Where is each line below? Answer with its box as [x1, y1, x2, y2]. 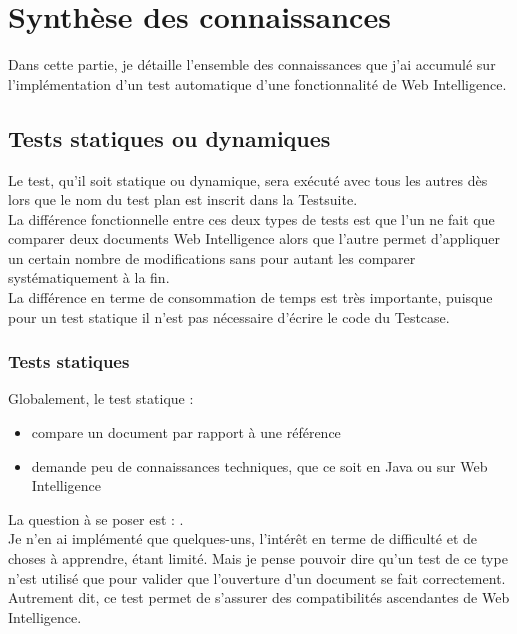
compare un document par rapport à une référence [31, 422, 341, 443]
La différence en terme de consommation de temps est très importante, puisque [8, 287, 493, 308]
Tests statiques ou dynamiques [8, 122, 331, 153]
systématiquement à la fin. [8, 267, 170, 288]
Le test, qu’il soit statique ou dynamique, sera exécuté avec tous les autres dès [8, 169, 488, 190]
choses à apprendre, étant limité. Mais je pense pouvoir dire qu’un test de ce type [8, 548, 508, 569]
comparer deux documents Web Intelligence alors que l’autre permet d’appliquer [8, 228, 500, 249]
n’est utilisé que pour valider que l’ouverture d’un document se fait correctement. [8, 567, 506, 588]
